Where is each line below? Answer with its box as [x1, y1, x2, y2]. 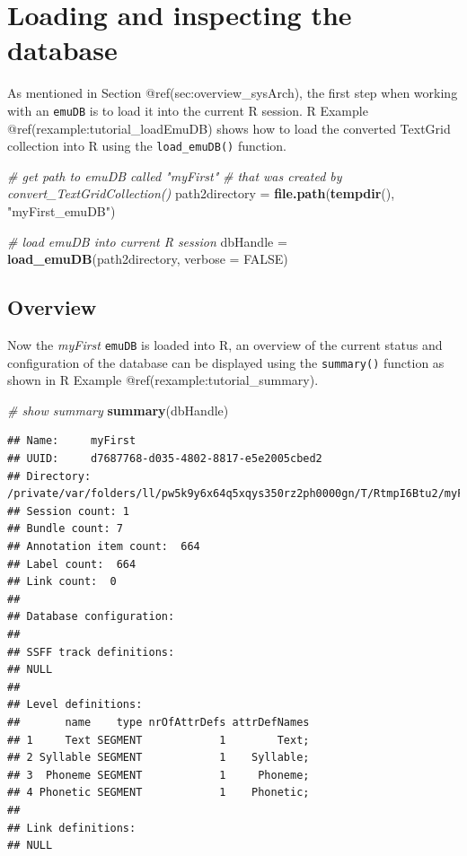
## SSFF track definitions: [7, 645, 175, 659]
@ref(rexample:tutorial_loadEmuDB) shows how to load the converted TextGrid [7, 118, 451, 137]
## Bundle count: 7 [7, 522, 123, 536]
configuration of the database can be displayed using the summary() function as [7, 353, 445, 371]
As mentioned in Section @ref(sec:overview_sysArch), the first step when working [7, 83, 458, 102]
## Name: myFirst [7, 434, 137, 448]
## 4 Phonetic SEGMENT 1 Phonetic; [7, 786, 310, 799]
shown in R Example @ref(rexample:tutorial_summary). [7, 371, 319, 389]
